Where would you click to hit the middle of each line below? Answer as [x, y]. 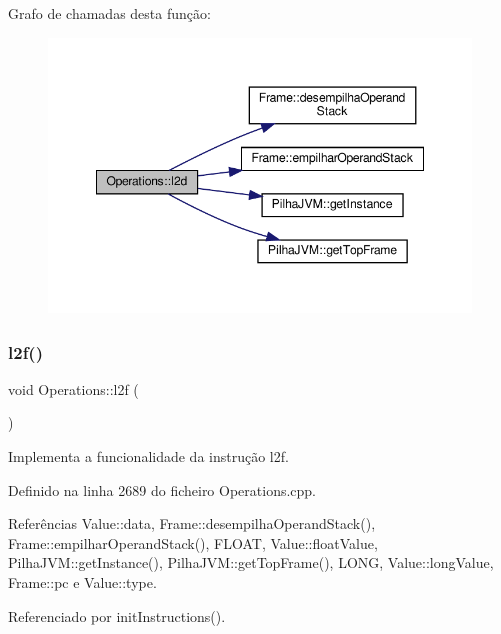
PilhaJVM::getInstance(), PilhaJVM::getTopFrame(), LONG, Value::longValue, [251, 562]
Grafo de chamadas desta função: [109, 13]
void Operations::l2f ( [73, 388]
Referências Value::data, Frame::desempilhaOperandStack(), [192, 523]
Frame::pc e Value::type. [82, 582]
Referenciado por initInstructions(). [117, 615]
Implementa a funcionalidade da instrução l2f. [148, 456]
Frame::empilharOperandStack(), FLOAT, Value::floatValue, [193, 542]
